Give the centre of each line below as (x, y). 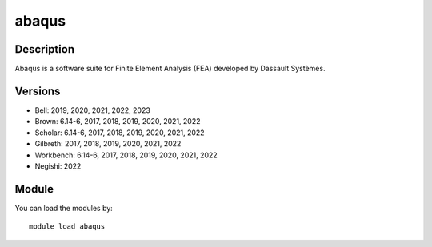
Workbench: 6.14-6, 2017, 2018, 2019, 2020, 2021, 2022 (126, 155)
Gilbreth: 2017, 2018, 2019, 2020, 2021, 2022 (108, 144)
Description (45, 49)
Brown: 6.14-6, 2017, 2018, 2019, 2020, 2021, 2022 (118, 122)
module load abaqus (67, 227)
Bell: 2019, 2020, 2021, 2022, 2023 (93, 110)
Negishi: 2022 (58, 166)
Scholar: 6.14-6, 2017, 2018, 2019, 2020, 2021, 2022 (120, 133)
